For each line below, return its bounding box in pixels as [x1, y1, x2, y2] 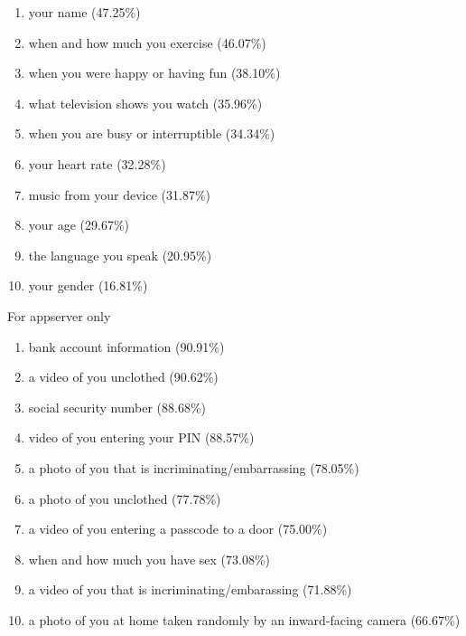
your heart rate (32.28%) [28, 154, 166, 173]
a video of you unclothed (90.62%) [28, 367, 219, 386]
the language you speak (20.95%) [28, 245, 212, 264]
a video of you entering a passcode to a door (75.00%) [28, 519, 328, 538]
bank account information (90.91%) [28, 337, 225, 356]
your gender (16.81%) [28, 276, 148, 295]
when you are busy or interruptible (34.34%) [28, 124, 275, 143]
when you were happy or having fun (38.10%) [28, 63, 281, 82]
